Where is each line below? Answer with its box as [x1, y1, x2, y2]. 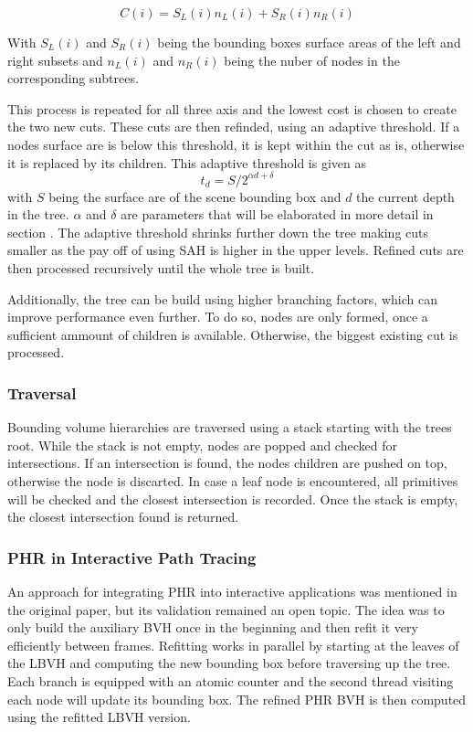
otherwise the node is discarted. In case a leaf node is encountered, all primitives [7, 472, 458, 490]
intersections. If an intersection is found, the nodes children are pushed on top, [7, 453, 447, 472]
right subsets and [7, 50, 103, 69]
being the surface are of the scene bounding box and [48, 186, 342, 206]
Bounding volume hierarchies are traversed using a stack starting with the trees [7, 418, 452, 437]
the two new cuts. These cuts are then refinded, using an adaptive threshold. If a [7, 117, 460, 136]
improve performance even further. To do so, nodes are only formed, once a [7, 307, 428, 326]
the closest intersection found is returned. [7, 507, 239, 526]
